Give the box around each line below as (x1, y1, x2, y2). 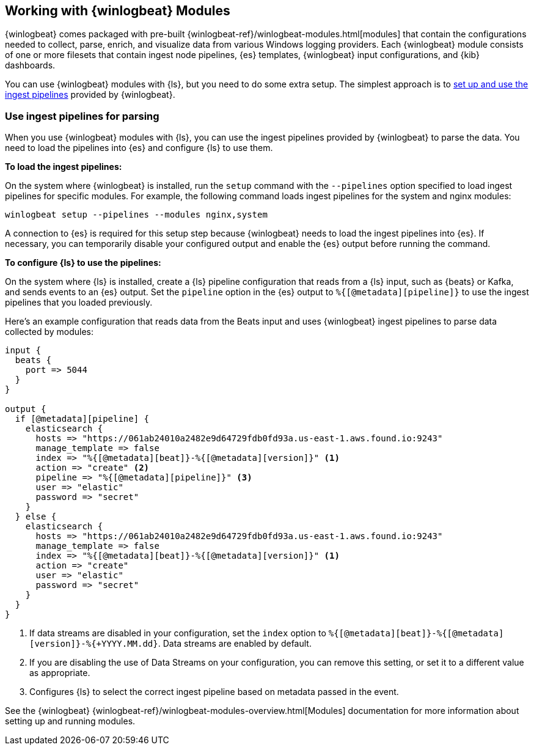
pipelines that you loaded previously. (5, 297, 153, 308)
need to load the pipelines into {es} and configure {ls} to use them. (5, 142, 273, 153)
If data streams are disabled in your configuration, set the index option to (29, 628, 326, 639)
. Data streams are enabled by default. (158, 638, 312, 649)
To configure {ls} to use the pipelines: (5, 257, 161, 268)
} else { (15, 512, 57, 522)
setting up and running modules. (5, 716, 136, 727)
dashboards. (5, 60, 56, 71)
